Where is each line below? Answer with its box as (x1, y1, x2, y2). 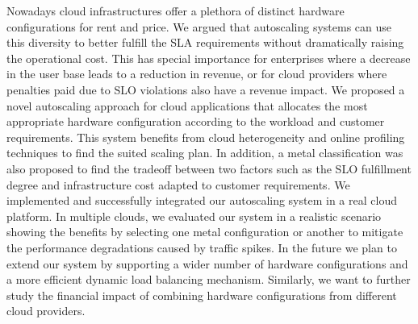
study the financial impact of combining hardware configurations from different (6, 286, 397, 303)
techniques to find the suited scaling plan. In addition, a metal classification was (6, 144, 403, 161)
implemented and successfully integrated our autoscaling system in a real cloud (6, 192, 397, 209)
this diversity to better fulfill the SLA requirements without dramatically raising (6, 34, 404, 51)
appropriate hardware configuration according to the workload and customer (6, 113, 385, 130)
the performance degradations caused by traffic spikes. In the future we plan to (6, 239, 397, 255)
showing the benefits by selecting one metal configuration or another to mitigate (6, 223, 403, 240)
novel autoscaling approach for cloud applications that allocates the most (6, 97, 368, 114)
